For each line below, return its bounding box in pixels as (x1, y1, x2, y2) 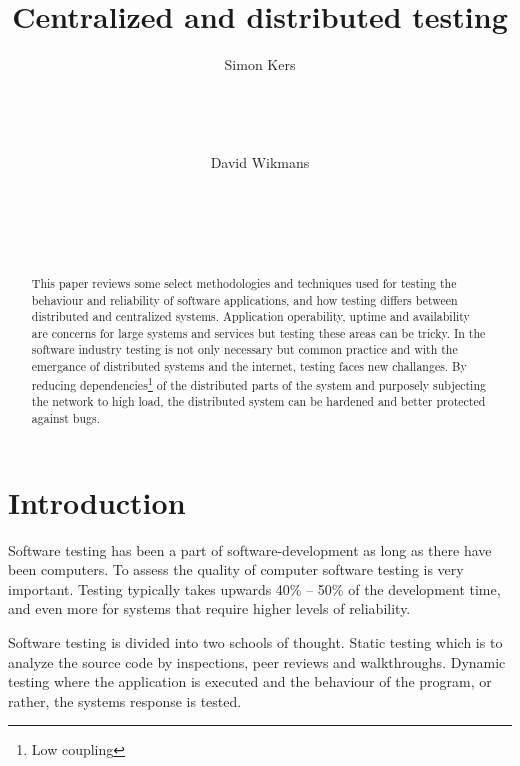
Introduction (8, 481, 186, 522)
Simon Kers (224, 54, 296, 75)
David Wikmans (210, 152, 310, 173)
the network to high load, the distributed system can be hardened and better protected (31, 393, 486, 410)
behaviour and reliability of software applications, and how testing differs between (31, 291, 458, 308)
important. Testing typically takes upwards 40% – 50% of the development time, (8, 578, 501, 599)
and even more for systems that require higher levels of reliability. (8, 598, 411, 619)
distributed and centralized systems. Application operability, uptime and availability (31, 308, 470, 325)
